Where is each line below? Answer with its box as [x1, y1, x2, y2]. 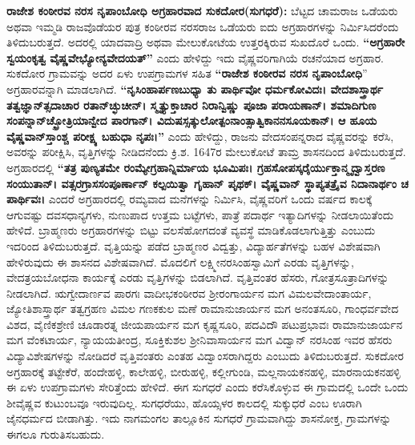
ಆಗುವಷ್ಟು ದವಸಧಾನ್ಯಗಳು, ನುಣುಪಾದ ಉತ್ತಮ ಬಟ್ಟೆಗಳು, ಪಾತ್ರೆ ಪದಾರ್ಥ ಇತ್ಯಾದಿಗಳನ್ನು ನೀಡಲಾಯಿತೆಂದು [6, 206, 394, 222]
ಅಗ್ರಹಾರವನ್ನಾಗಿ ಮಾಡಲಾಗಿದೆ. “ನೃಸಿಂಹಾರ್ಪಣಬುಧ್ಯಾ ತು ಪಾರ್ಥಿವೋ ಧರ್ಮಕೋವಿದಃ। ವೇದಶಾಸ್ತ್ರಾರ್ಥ [6, 80, 384, 97]
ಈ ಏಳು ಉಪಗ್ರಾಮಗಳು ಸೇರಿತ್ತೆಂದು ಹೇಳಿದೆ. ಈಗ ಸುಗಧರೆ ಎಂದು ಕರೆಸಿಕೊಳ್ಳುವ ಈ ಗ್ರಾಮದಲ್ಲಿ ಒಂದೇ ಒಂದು [6, 379, 409, 395]
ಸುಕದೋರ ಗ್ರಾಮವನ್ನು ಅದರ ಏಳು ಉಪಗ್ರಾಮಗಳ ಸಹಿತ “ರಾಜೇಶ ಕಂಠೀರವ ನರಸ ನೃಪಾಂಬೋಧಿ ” [6, 65, 368, 82]
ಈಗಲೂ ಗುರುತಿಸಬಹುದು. [6, 426, 105, 443]
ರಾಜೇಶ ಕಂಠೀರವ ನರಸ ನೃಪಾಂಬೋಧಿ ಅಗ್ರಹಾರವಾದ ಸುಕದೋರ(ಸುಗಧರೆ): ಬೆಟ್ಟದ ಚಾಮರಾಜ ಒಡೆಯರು [6, 2, 398, 18]
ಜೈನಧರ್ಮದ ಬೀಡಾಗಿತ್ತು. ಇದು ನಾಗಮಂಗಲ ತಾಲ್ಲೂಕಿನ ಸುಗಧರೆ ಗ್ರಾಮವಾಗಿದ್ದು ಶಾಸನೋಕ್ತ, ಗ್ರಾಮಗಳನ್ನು [6, 410, 392, 427]
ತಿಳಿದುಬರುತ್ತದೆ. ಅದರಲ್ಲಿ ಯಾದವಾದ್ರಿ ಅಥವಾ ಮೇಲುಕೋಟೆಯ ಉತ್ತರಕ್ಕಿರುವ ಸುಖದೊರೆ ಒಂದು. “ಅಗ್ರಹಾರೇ [6, 34, 405, 50]
